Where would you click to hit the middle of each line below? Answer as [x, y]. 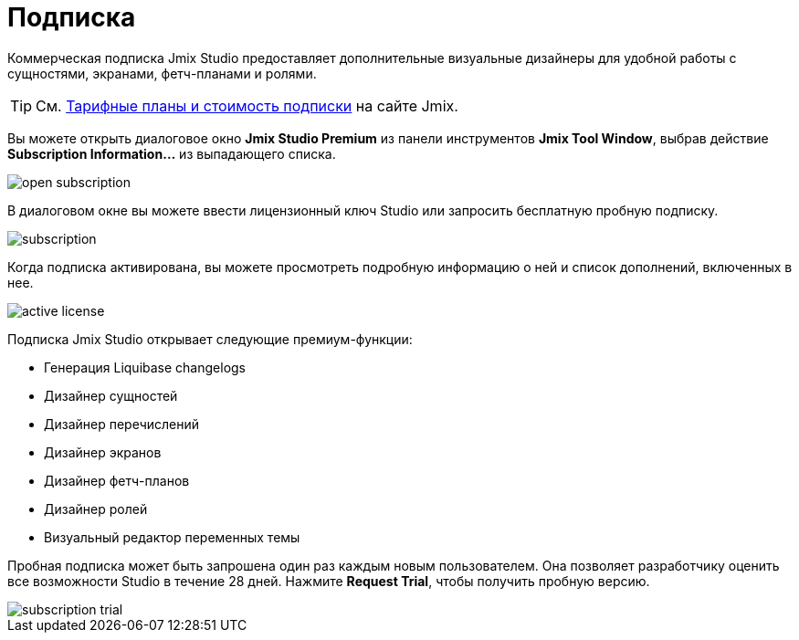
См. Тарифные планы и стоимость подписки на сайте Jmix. [247, 105]
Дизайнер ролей [96, 509]
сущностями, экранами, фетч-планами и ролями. [162, 73]
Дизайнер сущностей [111, 395]
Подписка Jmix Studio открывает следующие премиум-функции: [210, 339]
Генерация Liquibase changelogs [145, 367]
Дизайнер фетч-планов [117, 480]
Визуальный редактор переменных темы [172, 537]
